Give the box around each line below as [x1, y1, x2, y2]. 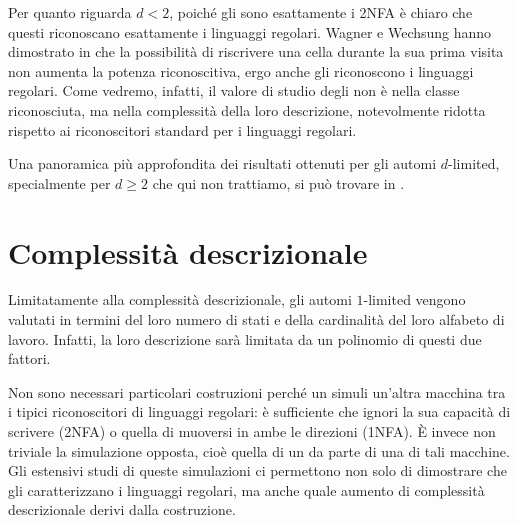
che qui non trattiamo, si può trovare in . [152, 172, 405, 193]
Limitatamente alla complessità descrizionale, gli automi [8, 289, 352, 310]
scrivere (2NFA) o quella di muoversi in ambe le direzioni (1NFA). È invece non [8, 421, 496, 442]
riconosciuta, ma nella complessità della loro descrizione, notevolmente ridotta [8, 99, 486, 120]
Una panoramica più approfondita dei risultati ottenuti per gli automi [8, 153, 437, 174]
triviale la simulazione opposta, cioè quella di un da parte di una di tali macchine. [8, 440, 510, 461]
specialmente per [8, 172, 111, 193]
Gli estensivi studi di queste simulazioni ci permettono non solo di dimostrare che [8, 460, 507, 481]
